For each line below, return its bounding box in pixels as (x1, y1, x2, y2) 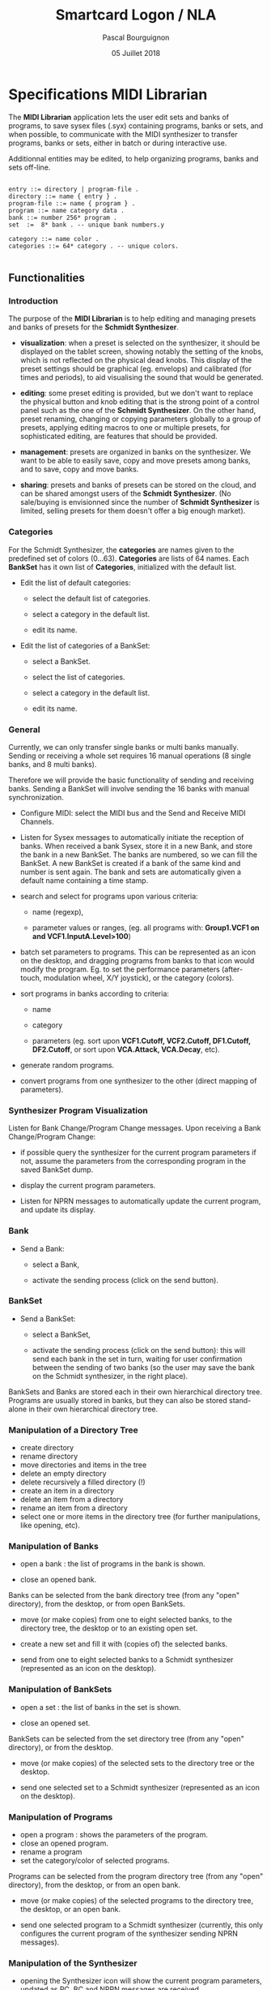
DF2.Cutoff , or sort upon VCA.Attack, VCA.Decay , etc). (32, 1045, 220, 1054)
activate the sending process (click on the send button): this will (32, 1345, 246, 1355)
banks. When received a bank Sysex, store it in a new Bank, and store (19, 841, 253, 851)
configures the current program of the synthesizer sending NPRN (19, 1929, 239, 1939)
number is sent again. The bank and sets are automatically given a (19, 867, 241, 877)
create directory (19, 1443, 74, 1453)
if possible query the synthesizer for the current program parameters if (19, 1148, 256, 1157)
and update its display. (19, 1205, 95, 1215)
